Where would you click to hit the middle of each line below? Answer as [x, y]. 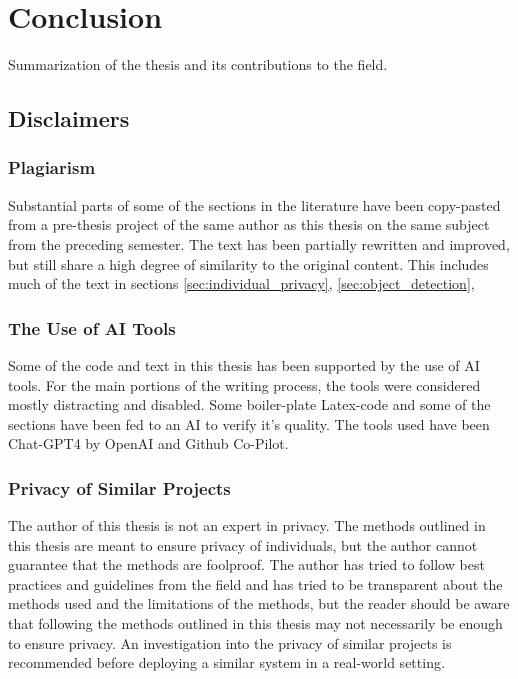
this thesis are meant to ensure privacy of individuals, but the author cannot [243, 544]
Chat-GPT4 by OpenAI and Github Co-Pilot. [148, 443]
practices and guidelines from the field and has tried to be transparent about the [255, 583]
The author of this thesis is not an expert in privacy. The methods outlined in [247, 525]
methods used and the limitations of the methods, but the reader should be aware [259, 603]
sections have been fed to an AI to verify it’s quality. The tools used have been [249, 423]
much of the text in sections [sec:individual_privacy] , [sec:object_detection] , [241, 283]
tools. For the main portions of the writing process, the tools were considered [244, 384]
